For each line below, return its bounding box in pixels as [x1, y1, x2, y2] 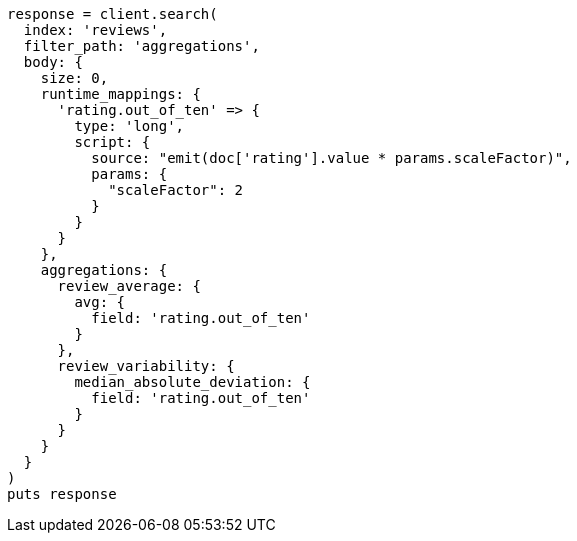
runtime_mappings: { [40, 86, 201, 102]
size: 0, [40, 70, 109, 86]
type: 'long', [74, 118, 185, 134]
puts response [7, 486, 117, 502]
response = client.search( [7, 6, 218, 22]
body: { [23, 54, 83, 70]
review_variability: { [57, 358, 235, 374]
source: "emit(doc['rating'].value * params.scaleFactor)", [91, 150, 572, 166]
